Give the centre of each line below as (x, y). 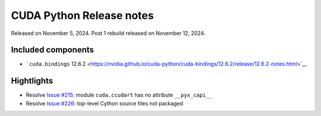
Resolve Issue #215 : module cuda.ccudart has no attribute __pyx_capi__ (119, 95)
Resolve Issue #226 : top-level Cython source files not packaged (105, 103)
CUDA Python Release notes (82, 15)
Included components (53, 50)
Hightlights (32, 81)
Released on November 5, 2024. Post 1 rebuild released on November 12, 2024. (108, 33)
